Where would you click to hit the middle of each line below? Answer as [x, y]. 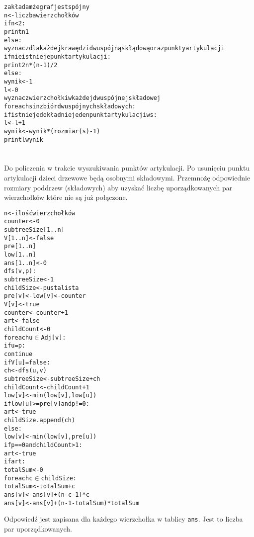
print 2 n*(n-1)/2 [31, 65]
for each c [18, 478]
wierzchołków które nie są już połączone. [66, 197]
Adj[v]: [53, 337]
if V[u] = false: [27, 362]
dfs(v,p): [20, 271]
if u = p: [15, 346]
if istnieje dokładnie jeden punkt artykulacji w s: [81, 115]
